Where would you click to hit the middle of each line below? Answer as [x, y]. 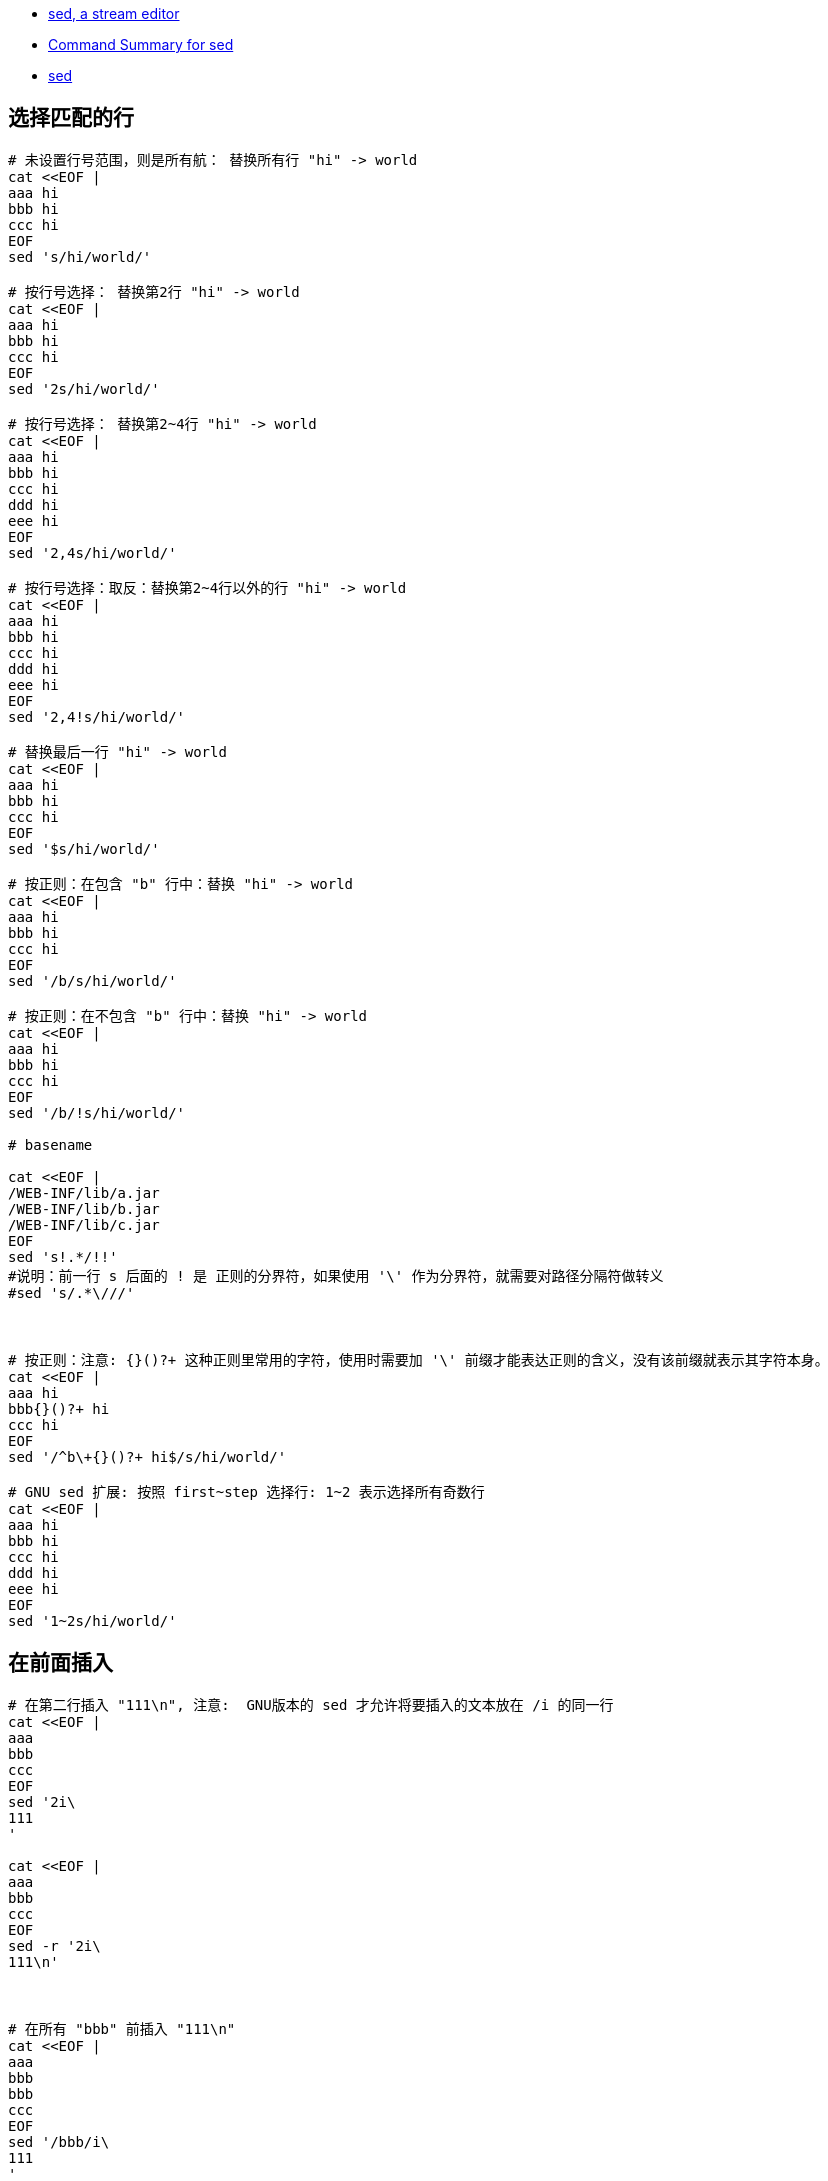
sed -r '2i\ [54, 1945]
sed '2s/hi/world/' [84, 388]
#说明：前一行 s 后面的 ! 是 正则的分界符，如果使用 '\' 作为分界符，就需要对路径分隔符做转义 [336, 1275]
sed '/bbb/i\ [59, 2141]
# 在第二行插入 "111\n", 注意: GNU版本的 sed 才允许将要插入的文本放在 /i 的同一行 [311, 1704]
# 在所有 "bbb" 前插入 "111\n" [122, 2028]
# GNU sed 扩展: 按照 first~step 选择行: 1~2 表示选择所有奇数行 [246, 1491]
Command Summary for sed [141, 44]
